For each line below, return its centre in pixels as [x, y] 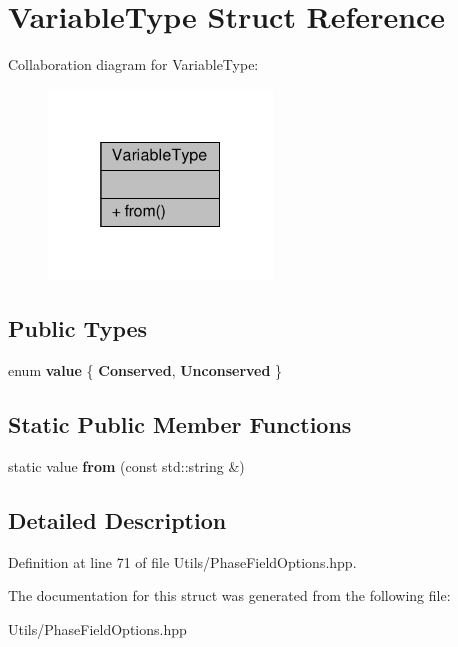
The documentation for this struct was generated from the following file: [229, 595]
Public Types [78, 328]
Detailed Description [117, 519]
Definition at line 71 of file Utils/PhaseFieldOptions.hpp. [182, 561]
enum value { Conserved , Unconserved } [145, 370]
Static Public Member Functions [180, 423]
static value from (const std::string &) [126, 465]
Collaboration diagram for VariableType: [133, 64]
